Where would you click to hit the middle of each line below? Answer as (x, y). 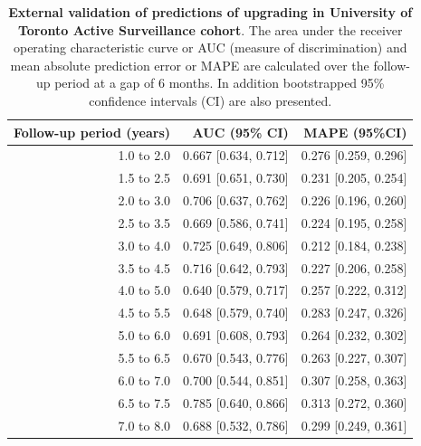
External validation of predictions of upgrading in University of (210, 12)
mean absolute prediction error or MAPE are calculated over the (190, 65)
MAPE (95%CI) (355, 132)
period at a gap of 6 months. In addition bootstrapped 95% (220, 83)
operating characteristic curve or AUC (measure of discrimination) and (210, 47)
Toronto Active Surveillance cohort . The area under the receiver (210, 29)
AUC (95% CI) (240, 132)
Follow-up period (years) (92, 132)
